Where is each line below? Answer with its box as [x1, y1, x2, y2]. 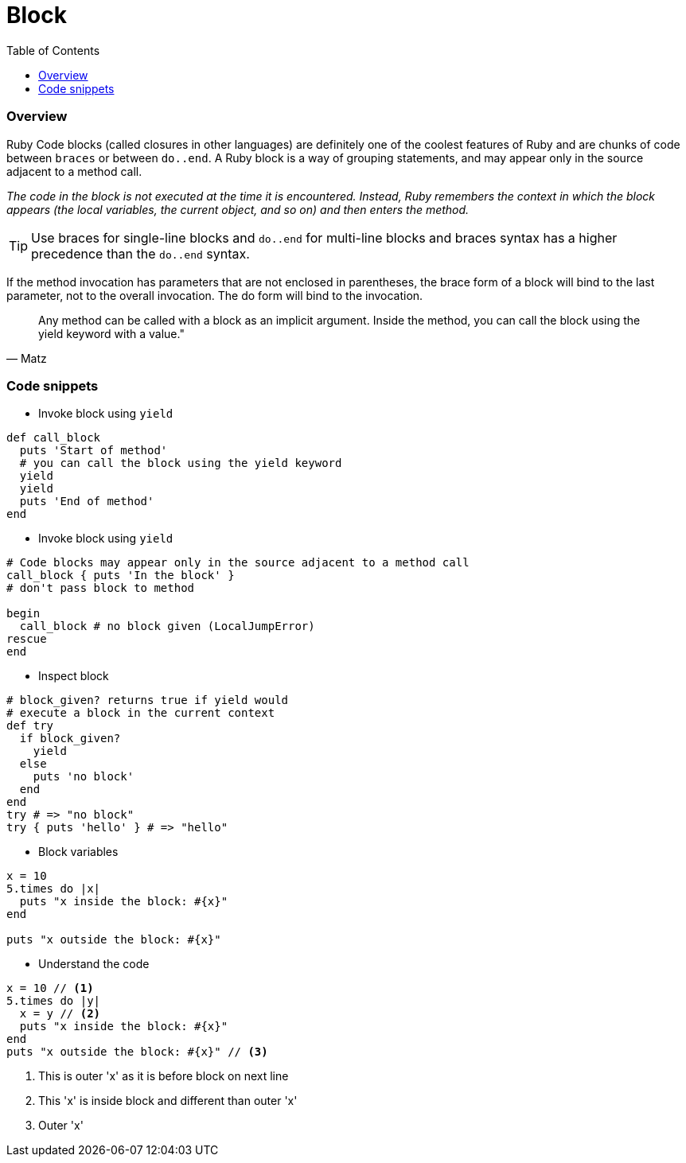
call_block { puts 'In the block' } [6, 569, 235, 582]
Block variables [38, 845, 119, 859]
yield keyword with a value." [38, 326, 185, 340]
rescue [6, 632, 47, 646]
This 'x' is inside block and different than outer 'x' [38, 1094, 298, 1108]
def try [6, 719, 54, 733]
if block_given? [19, 732, 121, 745]
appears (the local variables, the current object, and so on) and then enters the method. [6, 202, 470, 216]
